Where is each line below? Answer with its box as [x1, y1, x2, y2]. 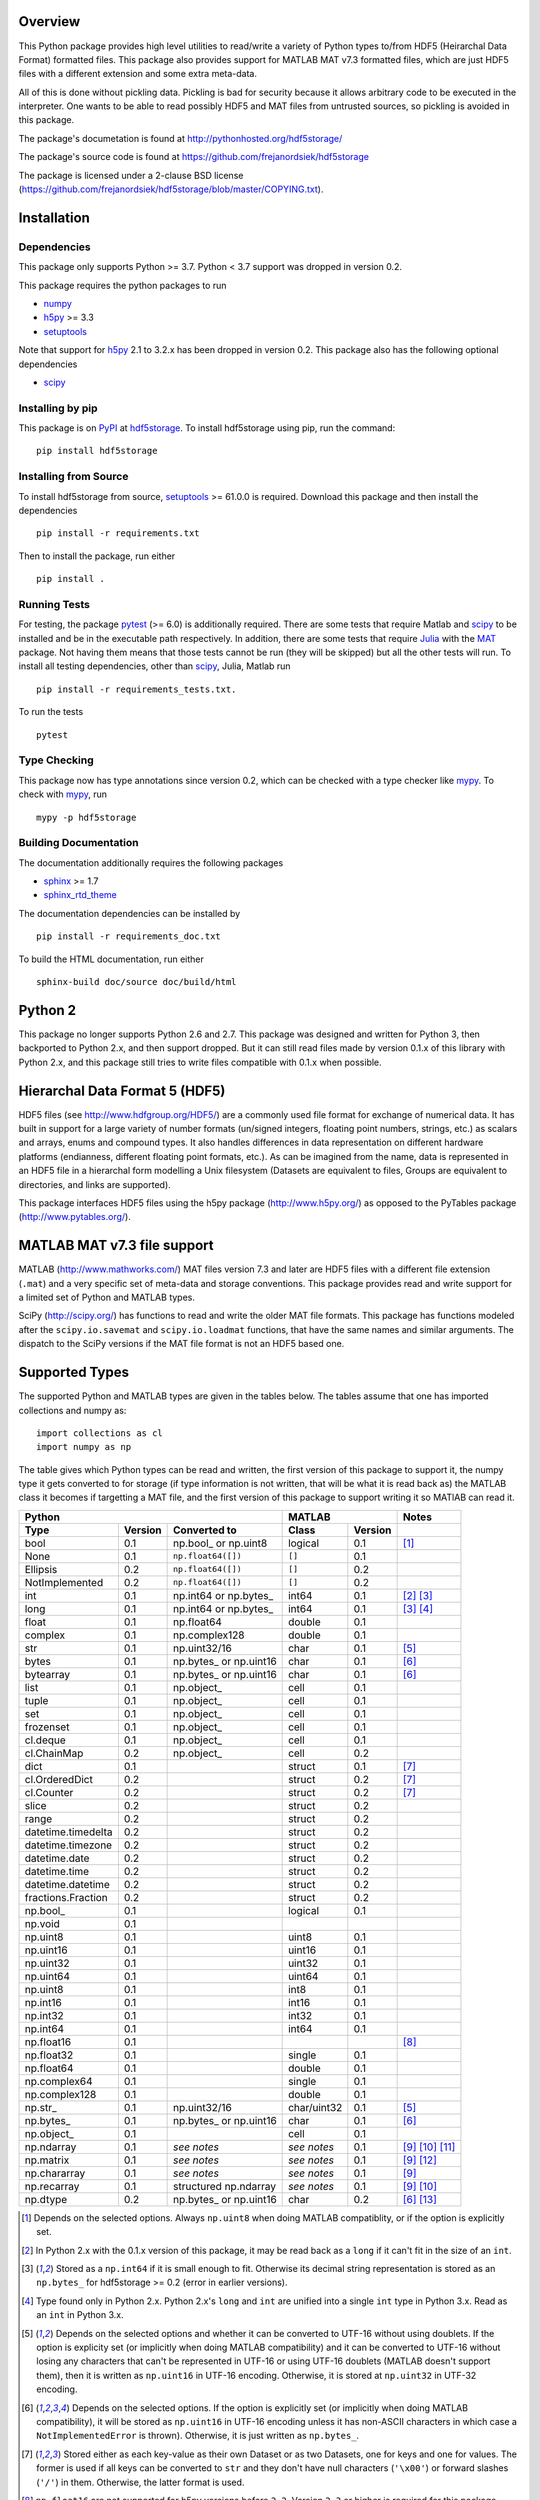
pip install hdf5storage [36, 445, 158, 457]
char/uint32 [288, 2100, 343, 2114]
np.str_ [24, 2100, 57, 2114]
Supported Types [18, 1364, 130, 1381]
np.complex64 [24, 2074, 93, 2088]
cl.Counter [24, 1785, 74, 1799]
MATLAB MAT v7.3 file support [18, 1237, 214, 1254]
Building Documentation [18, 836, 139, 850]
